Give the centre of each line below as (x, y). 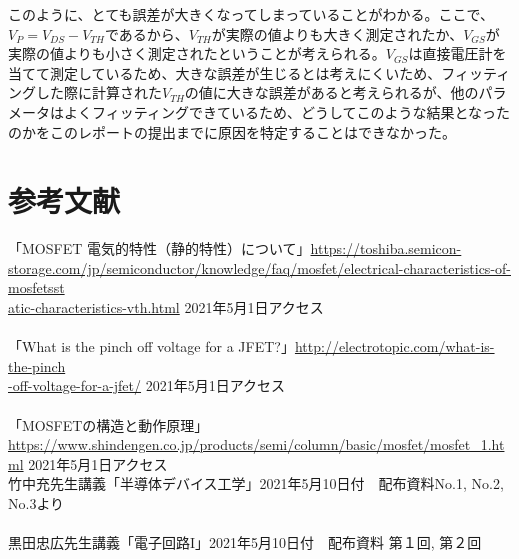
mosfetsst (36, 287)
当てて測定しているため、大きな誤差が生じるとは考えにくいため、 (225, 72)
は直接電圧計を (457, 53)
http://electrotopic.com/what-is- (394, 346)
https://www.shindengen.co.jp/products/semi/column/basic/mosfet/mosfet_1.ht (256, 444)
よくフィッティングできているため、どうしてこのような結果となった (287, 111)
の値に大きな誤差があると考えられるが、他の (331, 92)
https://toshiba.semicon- (386, 248)
